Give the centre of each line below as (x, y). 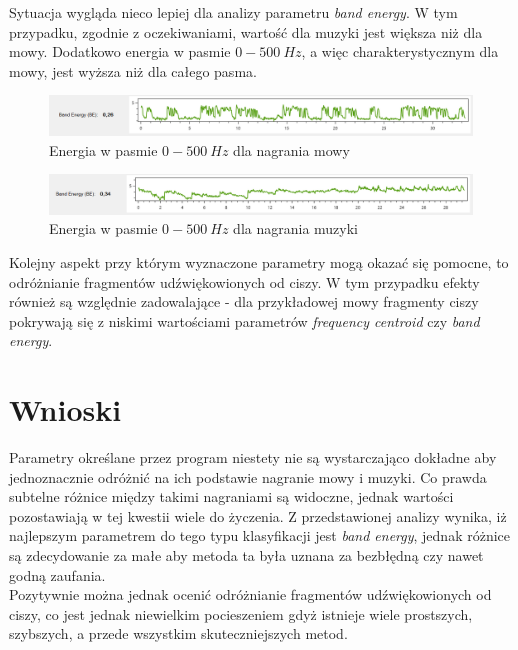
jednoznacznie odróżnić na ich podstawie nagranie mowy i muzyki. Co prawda (248, 476)
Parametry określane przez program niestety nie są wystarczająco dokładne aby (253, 457)
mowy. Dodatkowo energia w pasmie (120, 51)
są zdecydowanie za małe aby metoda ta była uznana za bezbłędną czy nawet (246, 554)
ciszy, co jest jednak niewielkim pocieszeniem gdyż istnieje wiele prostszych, (241, 613)
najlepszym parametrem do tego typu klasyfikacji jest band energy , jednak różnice (260, 535)
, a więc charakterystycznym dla (400, 51)
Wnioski (65, 409)
